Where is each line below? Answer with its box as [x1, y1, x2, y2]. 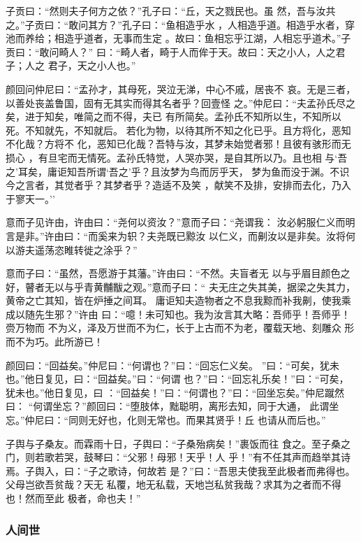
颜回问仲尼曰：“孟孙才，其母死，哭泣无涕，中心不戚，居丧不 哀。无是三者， [6, 81, 356, 96]
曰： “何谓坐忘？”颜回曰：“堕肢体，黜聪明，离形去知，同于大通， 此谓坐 [6, 399, 339, 413]
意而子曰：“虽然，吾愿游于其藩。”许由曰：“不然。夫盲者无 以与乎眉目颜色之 [6, 266, 351, 280]
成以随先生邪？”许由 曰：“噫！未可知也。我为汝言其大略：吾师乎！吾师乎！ [6, 306, 351, 321]
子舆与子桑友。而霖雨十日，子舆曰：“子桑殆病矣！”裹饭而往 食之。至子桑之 [6, 436, 351, 450]
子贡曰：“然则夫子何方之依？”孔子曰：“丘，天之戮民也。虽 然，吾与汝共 [6, 3, 336, 17]
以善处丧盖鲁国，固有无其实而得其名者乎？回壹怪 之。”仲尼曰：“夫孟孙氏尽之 [6, 95, 355, 110]
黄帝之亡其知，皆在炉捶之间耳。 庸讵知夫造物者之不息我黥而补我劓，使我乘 [6, 293, 351, 308]
